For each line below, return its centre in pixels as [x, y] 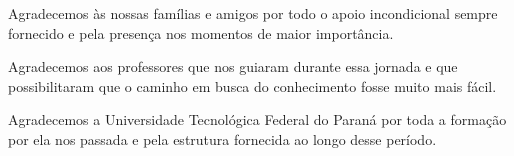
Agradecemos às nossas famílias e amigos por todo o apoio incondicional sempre [253, 13]
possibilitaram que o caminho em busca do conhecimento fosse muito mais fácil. [252, 85]
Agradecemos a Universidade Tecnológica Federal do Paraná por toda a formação [257, 119]
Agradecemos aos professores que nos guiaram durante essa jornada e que [233, 66]
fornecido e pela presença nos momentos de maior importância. [201, 32]
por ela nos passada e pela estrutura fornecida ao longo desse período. [222, 138]
